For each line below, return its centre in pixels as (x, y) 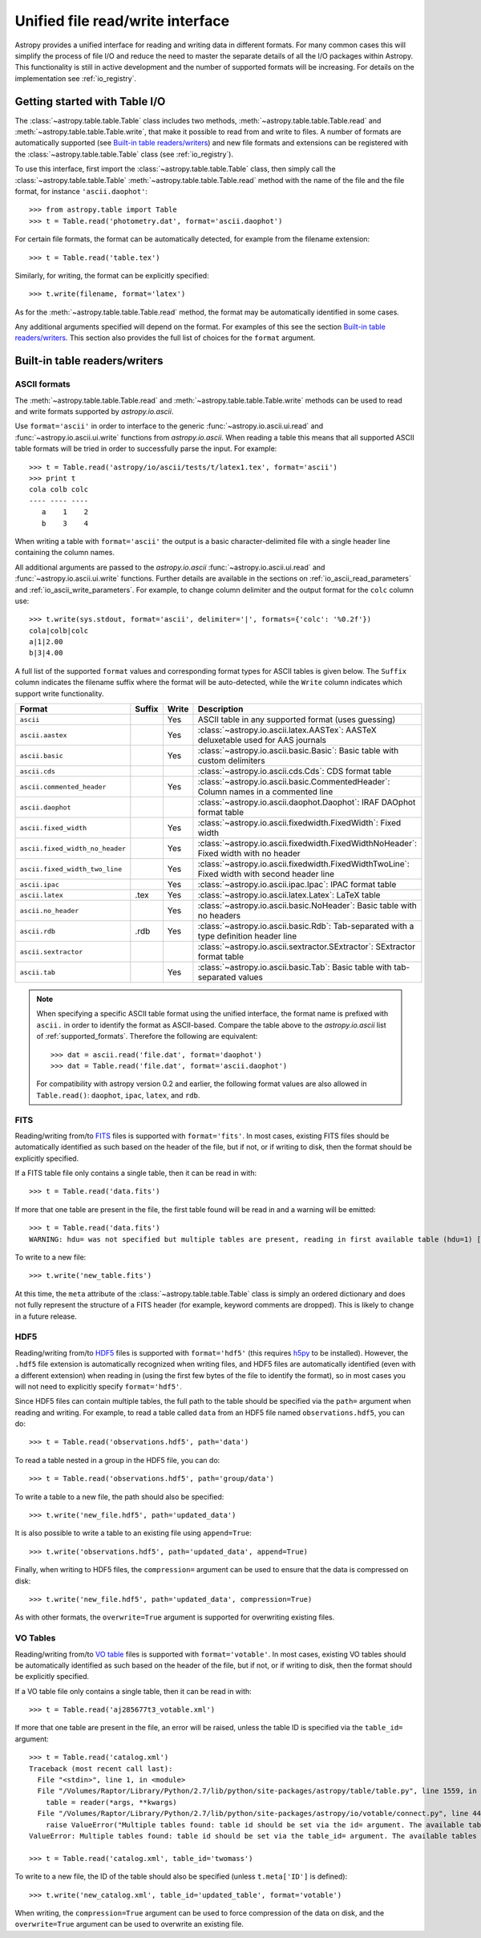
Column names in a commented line (265, 792)
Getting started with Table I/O (90, 101)
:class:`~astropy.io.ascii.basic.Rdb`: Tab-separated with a (306, 926)
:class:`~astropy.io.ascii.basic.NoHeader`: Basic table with (307, 906)
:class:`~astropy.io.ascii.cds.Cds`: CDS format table (295, 772)
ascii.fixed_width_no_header (73, 848)
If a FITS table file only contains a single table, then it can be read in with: (135, 1173)
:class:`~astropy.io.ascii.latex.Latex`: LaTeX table (289, 895)
